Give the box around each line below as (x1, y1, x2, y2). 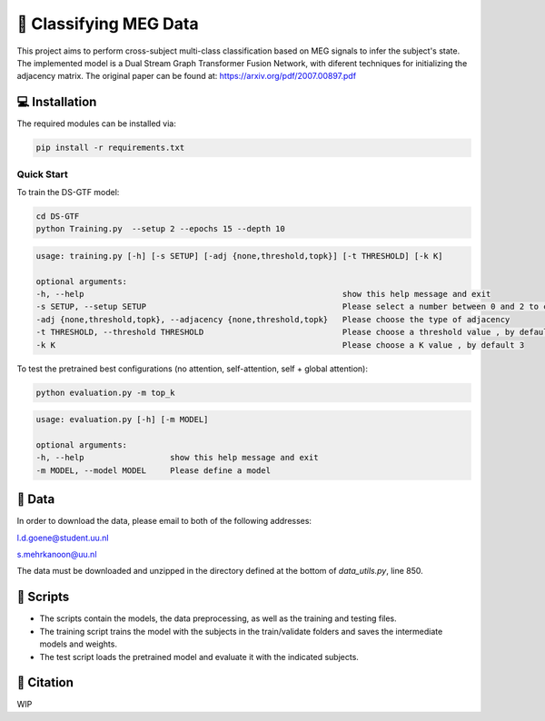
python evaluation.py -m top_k (35, 387, 176, 398)
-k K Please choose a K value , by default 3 (35, 340, 525, 350)
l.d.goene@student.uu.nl (16, 532, 109, 543)
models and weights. (39, 638, 118, 649)
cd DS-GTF (35, 211, 80, 222)
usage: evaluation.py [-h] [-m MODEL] (35, 414, 209, 425)
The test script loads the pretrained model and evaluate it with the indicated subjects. (39, 651, 359, 662)
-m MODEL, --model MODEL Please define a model (35, 465, 272, 476)
